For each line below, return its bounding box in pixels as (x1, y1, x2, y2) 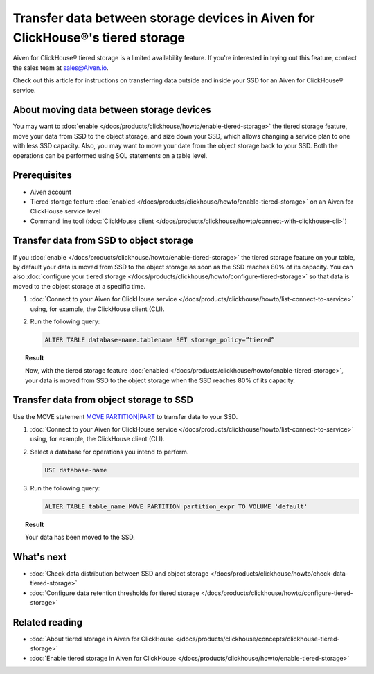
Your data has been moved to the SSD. (25, 533, 135, 542)
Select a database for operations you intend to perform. (30, 447, 189, 456)
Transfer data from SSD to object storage (12, 235, 194, 247)
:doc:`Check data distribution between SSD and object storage (30, 569, 209, 578)
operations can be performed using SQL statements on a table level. (12, 151, 208, 159)
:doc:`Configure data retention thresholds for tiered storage (30, 589, 200, 597)
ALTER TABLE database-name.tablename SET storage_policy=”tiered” (44, 336, 275, 344)
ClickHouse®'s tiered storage (12, 30, 185, 45)
